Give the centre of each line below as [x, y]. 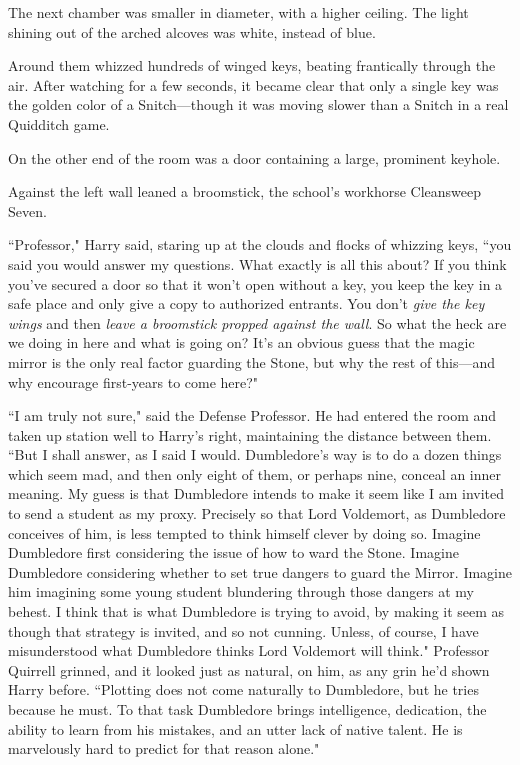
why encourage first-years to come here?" [133, 381]
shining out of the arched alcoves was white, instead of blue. [192, 31]
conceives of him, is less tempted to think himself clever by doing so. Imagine [244, 532]
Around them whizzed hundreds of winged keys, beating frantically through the [252, 65]
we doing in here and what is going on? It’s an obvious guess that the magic [241, 342]
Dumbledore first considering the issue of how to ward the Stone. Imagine [233, 552]
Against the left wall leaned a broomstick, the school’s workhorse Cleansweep [245, 191]
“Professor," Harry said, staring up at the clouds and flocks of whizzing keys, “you [260, 244]
